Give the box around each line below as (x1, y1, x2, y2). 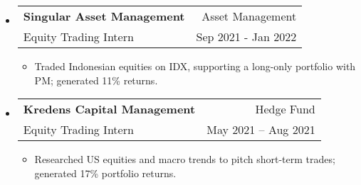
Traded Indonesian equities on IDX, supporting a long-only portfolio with (34, 59, 356, 73)
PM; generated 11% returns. (34, 72, 158, 87)
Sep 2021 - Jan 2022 (196, 28, 297, 45)
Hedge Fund (255, 101, 315, 118)
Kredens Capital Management (23, 101, 196, 118)
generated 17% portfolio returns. (34, 165, 177, 180)
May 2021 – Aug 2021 (206, 121, 315, 138)
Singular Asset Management (23, 8, 185, 24)
